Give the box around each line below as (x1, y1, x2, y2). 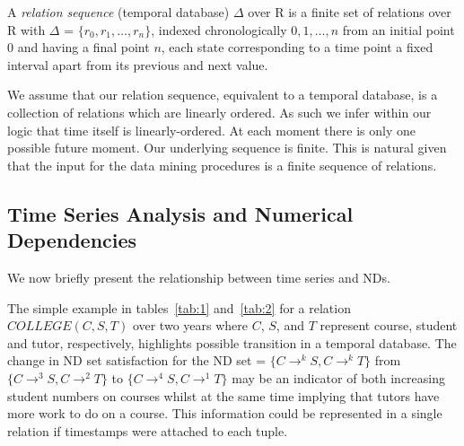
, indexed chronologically (151, 20, 287, 39)
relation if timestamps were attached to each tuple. (7, 421, 288, 440)
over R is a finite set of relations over (248, 3, 451, 21)
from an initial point (342, 20, 455, 39)
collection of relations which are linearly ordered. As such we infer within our (7, 102, 432, 121)
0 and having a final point (7, 38, 150, 57)
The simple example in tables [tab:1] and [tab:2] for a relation (7, 298, 351, 317)
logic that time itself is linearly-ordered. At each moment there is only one (7, 120, 416, 139)
